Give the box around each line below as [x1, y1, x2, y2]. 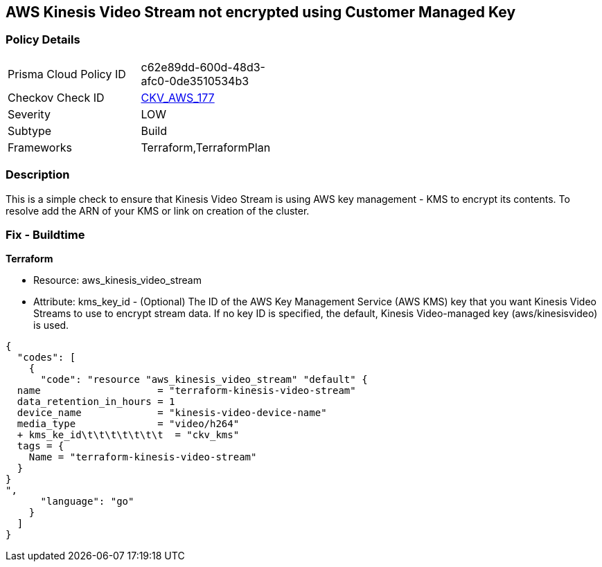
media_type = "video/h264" [17, 418, 240, 430]
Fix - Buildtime [6, 227, 85, 242]
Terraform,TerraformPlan [141, 140, 271, 154]
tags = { [17, 440, 64, 452]
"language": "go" [40, 496, 134, 507]
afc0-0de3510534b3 [141, 73, 249, 88]
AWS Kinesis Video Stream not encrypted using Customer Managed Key [6, 3, 516, 21]
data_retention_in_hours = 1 [17, 396, 175, 408]
